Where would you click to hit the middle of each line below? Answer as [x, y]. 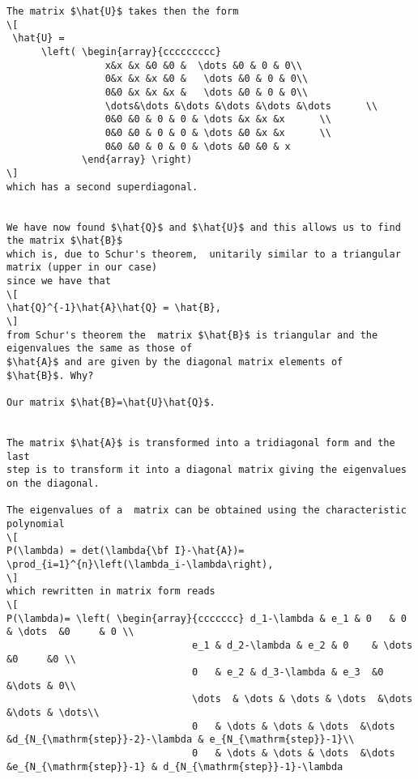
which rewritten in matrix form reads [111, 592]
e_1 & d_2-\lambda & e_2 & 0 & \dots [303, 645]
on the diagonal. [53, 483]
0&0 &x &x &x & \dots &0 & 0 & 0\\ [207, 92]
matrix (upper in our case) [82, 268]
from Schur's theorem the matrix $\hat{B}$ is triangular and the [192, 335]
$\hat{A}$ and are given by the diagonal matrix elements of [175, 362]
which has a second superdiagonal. [102, 187]
